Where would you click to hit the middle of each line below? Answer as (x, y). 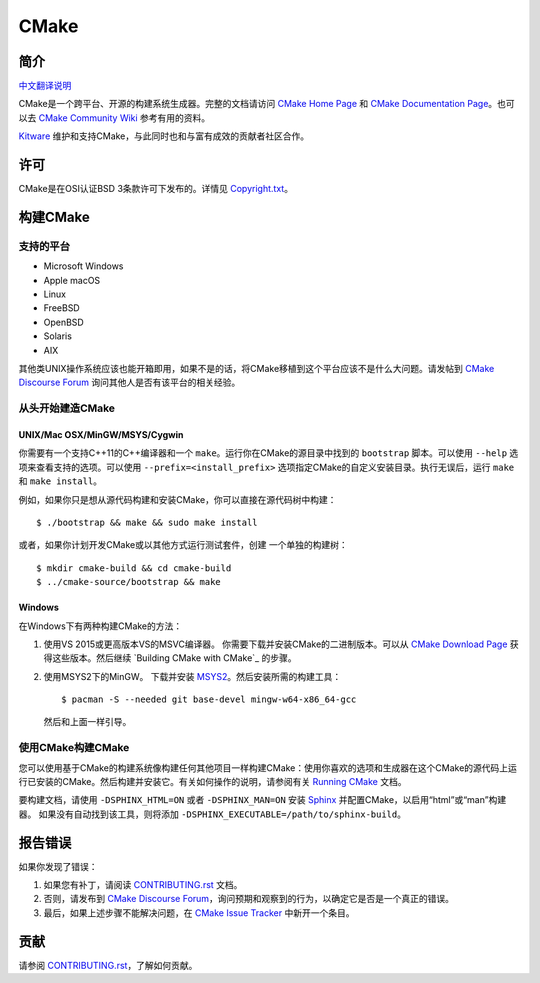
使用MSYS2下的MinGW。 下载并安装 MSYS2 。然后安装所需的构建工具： (192, 676)
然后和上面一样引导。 (87, 722)
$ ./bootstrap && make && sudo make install (147, 522)
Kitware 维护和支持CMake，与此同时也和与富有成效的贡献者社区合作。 (164, 136)
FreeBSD (61, 308)
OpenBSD (63, 322)
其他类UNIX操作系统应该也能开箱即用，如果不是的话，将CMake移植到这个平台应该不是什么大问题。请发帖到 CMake (256, 369)
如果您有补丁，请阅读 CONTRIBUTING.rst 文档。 (143, 885)
